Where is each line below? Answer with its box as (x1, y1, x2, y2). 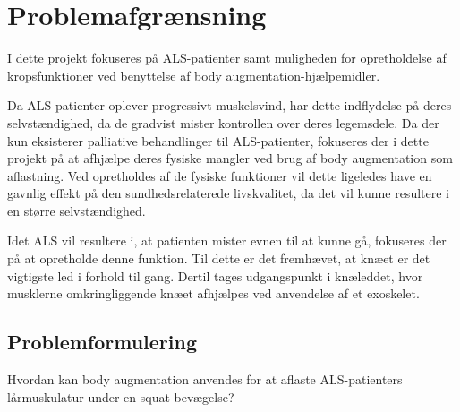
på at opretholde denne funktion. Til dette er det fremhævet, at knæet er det (7, 249, 430, 268)
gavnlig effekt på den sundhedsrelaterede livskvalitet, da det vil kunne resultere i (7, 184, 449, 202)
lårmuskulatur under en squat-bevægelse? (7, 387, 234, 406)
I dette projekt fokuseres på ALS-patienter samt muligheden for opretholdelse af (7, 48, 447, 67)
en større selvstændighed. (7, 201, 146, 219)
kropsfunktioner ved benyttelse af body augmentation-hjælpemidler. (7, 65, 380, 84)
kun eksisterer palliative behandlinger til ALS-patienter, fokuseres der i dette (7, 131, 429, 150)
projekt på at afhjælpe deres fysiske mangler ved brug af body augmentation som (7, 149, 453, 167)
